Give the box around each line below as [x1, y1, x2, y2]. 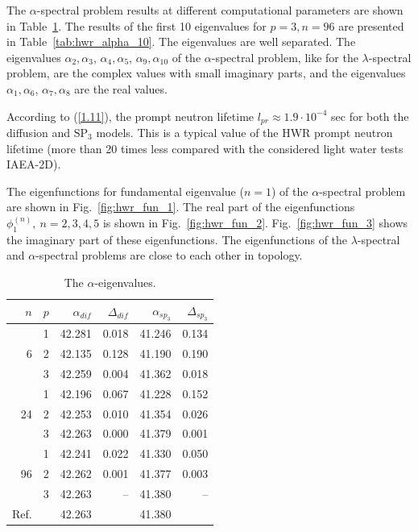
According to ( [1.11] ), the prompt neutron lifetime [6, 107, 255, 124]
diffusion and [6, 124, 71, 141]
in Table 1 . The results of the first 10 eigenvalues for [6, 17, 267, 34]
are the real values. [74, 80, 168, 97]
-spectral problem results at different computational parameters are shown [36, 2, 404, 18]
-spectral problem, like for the [211, 48, 358, 65]
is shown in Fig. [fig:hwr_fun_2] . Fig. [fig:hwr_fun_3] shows [102, 214, 408, 231]
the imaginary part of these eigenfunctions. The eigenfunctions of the [6, 231, 348, 247]
